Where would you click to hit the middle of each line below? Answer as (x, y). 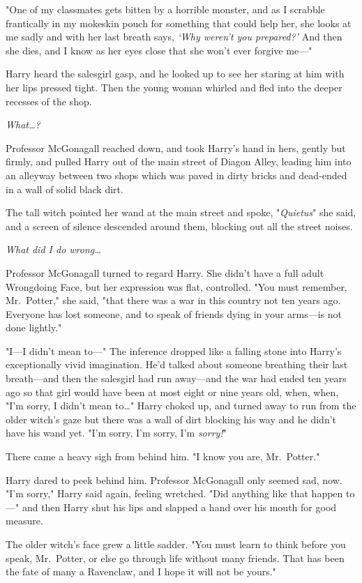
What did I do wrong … (53, 249)
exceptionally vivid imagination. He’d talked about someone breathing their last (177, 364)
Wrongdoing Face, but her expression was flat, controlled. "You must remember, (176, 286)
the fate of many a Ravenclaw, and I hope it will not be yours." (141, 571)
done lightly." (34, 327)
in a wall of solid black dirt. (65, 189)
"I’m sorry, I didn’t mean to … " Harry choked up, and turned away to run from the (181, 406)
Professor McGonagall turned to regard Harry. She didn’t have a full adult (165, 272)
